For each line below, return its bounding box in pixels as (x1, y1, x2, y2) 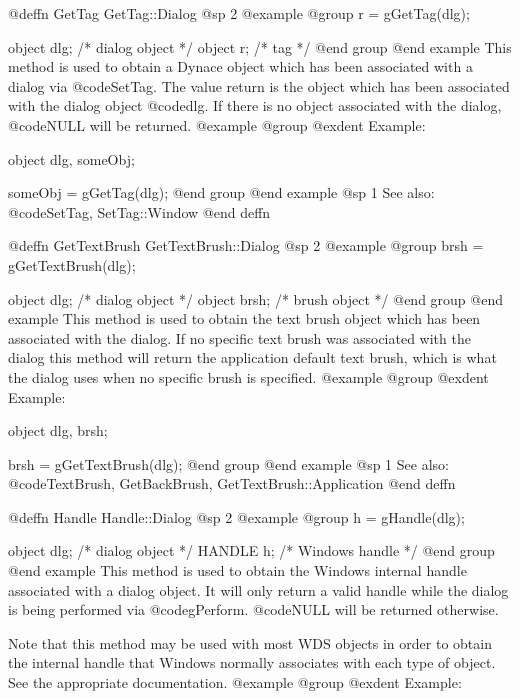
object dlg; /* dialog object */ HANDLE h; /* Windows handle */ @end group (8, 540, 495, 561)
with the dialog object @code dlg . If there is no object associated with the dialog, (8, 95, 502, 116)
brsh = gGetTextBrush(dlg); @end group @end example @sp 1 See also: (8, 453, 449, 474)
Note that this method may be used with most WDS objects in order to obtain (8, 632, 492, 653)
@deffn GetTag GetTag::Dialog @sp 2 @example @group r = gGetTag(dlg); (8, 3, 470, 23)
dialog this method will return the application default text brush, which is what (8, 347, 497, 368)
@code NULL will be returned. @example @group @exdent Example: (8, 114, 426, 135)
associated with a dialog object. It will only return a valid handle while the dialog (8, 579, 509, 600)
